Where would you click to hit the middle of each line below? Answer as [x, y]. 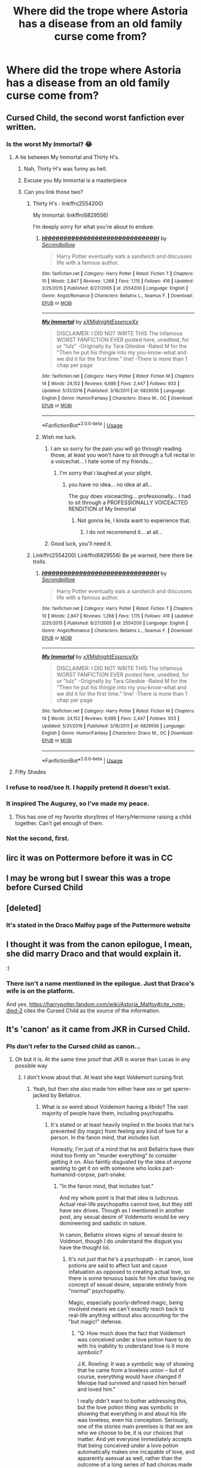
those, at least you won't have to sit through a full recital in [123, 455]
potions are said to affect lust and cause [118, 1266]
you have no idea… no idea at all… [110, 485]
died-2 [14, 1011]
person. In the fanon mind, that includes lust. [106, 1138]
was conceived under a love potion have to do [134, 1340]
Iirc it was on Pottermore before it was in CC [89, 858]
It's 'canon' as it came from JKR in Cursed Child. [98, 1029]
